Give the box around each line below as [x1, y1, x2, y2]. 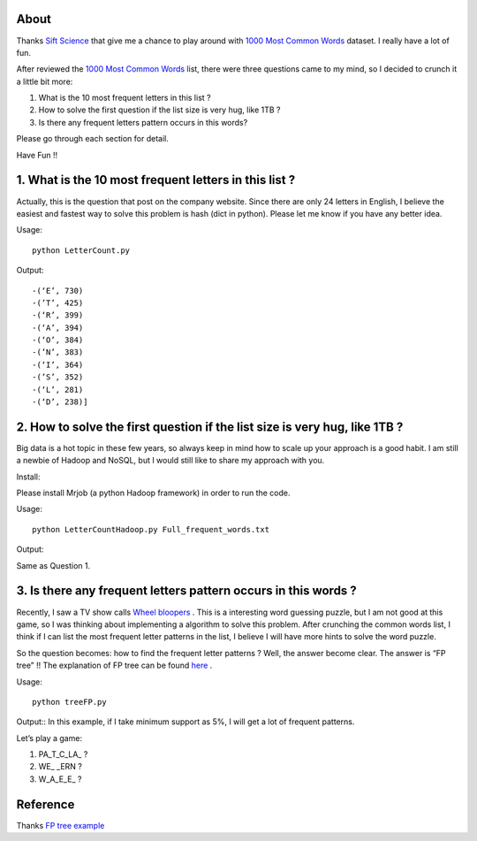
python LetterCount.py [32, 245, 131, 256]
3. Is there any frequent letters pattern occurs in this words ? [16, 584, 357, 599]
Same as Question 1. [16, 560, 91, 570]
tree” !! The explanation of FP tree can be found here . [16, 660, 213, 671]
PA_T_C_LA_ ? [38, 749, 88, 760]
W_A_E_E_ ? [38, 774, 82, 784]
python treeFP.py [32, 697, 107, 707]
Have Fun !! [16, 149, 58, 160]
